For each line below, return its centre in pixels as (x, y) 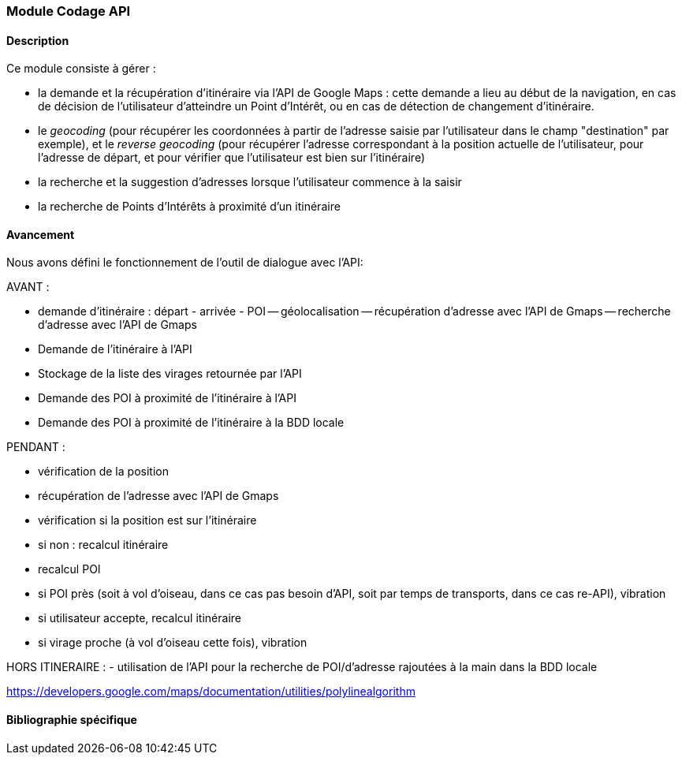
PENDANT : (36, 447)
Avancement (41, 234)
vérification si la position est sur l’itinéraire (147, 520)
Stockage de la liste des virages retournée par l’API (170, 374)
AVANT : (28, 287)
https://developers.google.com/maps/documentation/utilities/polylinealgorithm (211, 692)
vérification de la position (103, 472)
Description (38, 40)
